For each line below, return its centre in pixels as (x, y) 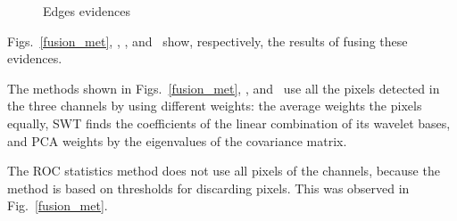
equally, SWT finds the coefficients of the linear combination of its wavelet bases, (229, 123)
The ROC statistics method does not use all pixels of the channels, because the (224, 171)
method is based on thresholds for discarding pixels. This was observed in (208, 188)
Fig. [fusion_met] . (58, 205)
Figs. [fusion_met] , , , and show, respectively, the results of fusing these (208, 41)
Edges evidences (87, 11)
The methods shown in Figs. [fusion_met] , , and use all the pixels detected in (224, 88)
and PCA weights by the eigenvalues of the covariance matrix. (177, 140)
